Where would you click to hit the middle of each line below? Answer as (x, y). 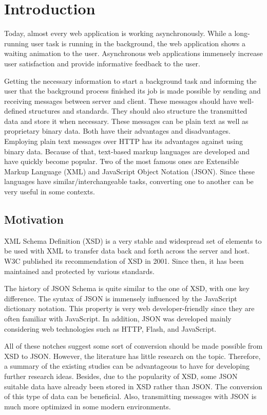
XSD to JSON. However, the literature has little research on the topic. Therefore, (132, 356)
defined (15, 111)
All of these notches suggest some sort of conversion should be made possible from (133, 346)
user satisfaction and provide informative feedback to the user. (102, 63)
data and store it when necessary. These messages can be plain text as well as (126, 121)
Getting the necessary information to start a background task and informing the (130, 80)
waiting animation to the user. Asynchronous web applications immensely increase (133, 53)
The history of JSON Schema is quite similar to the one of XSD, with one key (127, 288)
